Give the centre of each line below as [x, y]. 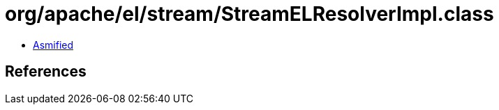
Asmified [53, 45]
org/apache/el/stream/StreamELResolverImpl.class [249, 14]
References [46, 72]
